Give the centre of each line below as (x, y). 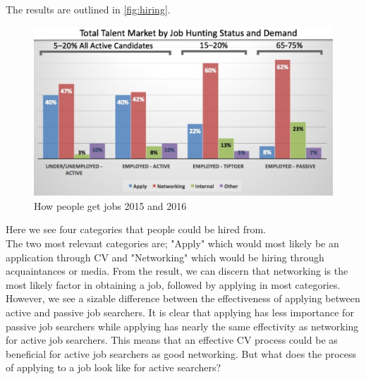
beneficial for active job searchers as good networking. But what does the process (181, 353)
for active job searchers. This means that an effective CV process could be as (172, 340)
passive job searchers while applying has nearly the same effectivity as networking (182, 326)
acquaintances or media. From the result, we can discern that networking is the (177, 271)
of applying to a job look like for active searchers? (114, 367)
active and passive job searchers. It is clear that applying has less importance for (180, 312)
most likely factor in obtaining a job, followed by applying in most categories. (173, 284)
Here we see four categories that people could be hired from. (136, 229)
